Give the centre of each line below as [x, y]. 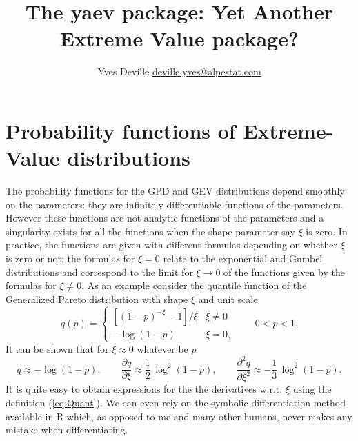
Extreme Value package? [179, 38]
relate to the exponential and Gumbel [243, 258]
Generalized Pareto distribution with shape [97, 298]
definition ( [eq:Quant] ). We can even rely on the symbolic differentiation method [176, 403]
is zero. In [327, 231]
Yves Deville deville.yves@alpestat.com [179, 71]
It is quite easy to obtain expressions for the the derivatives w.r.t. [144, 389]
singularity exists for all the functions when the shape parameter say [150, 231]
